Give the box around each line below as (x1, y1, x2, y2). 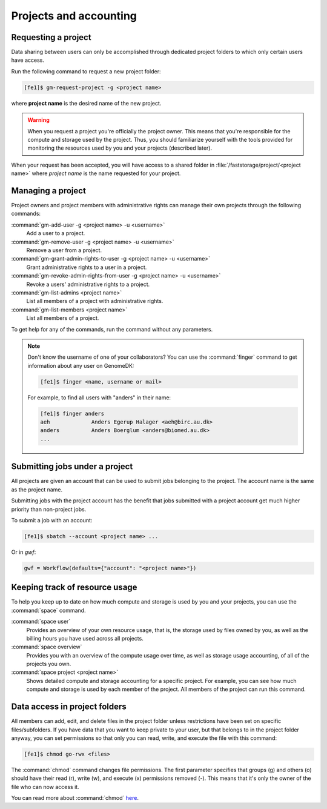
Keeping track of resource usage (11, 582, 137, 593)
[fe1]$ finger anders (40, 410, 105, 417)
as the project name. (11, 485, 63, 493)
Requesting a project (11, 32, 91, 42)
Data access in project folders (11, 702, 127, 712)
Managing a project (11, 185, 86, 196)
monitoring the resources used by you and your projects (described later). (27, 144, 212, 151)
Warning (27, 116, 50, 124)
